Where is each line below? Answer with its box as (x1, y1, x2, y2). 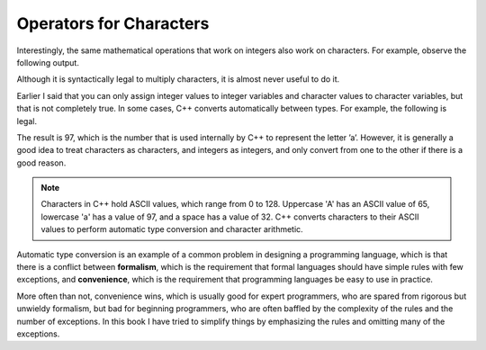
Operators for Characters (16, 13, 210, 33)
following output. (16, 57, 80, 67)
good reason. (16, 157, 67, 168)
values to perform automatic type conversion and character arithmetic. (40, 224, 303, 235)
